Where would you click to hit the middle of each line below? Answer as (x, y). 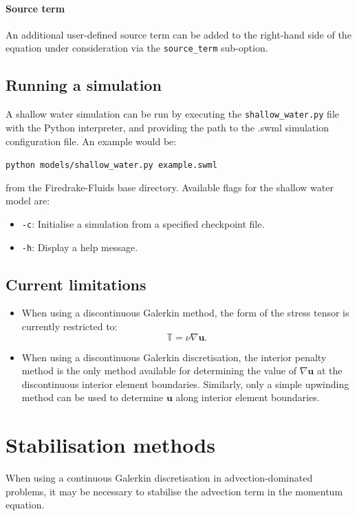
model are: (28, 201)
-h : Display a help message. (80, 247)
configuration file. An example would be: (91, 141)
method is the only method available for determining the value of (159, 370)
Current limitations (76, 284)
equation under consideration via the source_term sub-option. (137, 48)
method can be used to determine (93, 397)
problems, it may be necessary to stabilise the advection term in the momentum (174, 491)
